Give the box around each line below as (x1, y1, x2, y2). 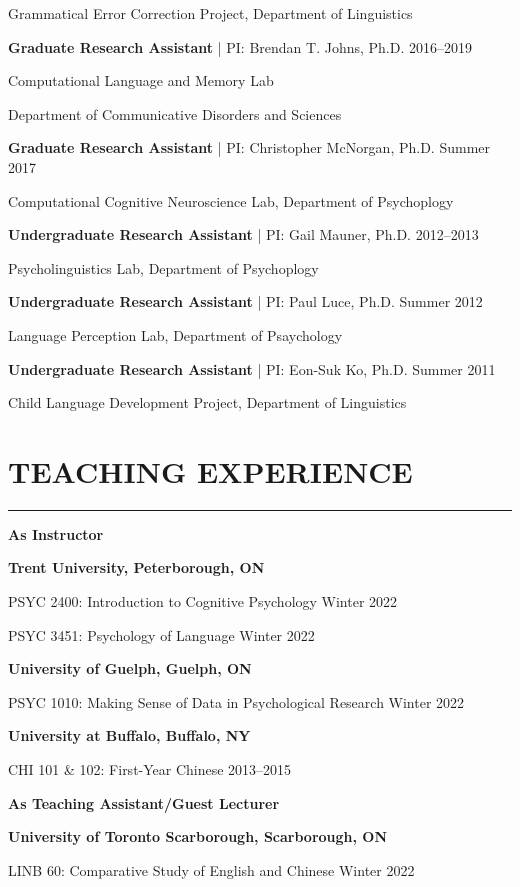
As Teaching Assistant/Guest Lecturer (8, 792, 280, 813)
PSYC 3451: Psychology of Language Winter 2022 (8, 624, 315, 645)
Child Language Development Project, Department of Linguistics (8, 392, 407, 413)
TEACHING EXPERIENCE (8, 450, 413, 491)
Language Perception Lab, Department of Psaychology (8, 324, 343, 345)
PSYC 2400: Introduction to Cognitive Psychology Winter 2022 (8, 591, 398, 612)
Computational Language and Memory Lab (8, 70, 274, 91)
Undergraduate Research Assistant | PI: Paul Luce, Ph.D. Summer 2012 (8, 291, 483, 312)
